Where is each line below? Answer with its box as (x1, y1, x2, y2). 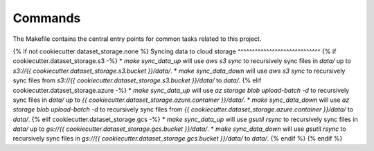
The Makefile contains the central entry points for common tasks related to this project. (12, 35, 262, 43)
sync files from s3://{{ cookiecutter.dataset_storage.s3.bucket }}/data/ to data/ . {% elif (12, 76, 262, 85)
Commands (12, 10, 81, 26)
